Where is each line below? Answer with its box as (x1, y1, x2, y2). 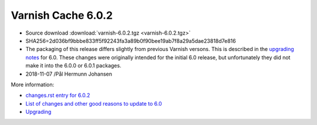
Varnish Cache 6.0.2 (11, 9, 113, 22)
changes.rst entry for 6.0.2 (25, 92, 90, 99)
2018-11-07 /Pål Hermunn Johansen (25, 70, 113, 77)
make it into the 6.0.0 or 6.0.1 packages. (25, 62, 122, 69)
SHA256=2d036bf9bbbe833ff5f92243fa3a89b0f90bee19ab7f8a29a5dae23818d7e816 (25, 37, 236, 44)
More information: (11, 81, 55, 88)
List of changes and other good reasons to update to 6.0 (25, 100, 163, 107)
